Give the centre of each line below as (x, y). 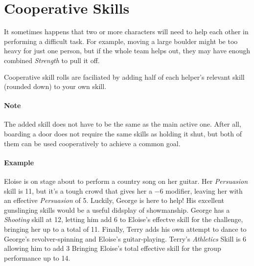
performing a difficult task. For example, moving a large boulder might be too (121, 41)
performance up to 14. (37, 257)
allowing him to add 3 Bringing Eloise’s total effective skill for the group (113, 248)
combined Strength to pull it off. (52, 60)
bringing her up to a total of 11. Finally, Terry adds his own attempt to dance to (125, 229)
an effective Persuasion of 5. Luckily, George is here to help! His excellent (114, 200)
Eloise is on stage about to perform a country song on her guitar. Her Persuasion (126, 181)
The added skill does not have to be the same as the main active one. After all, (123, 124)
